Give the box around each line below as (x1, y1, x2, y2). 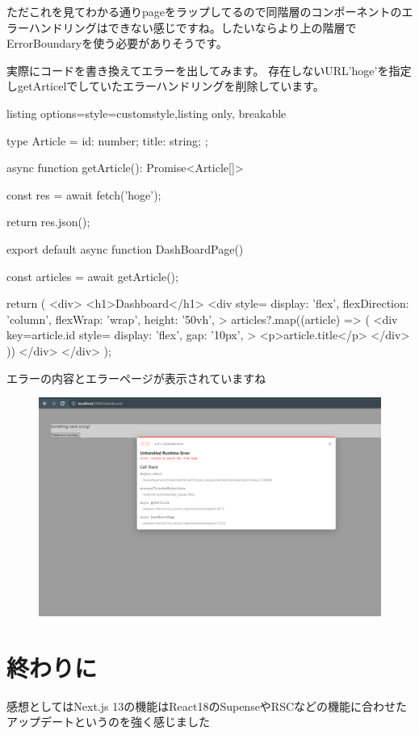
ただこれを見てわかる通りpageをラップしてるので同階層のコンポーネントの (6, 3, 402, 19)
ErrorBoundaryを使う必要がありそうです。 (6, 35, 228, 52)
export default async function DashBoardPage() (6, 240, 244, 257)
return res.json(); (6, 213, 90, 230)
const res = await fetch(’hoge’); (6, 186, 161, 203)
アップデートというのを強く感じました (6, 713, 210, 730)
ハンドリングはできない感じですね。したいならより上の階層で (28, 19, 357, 36)
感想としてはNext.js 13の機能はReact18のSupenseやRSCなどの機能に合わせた (6, 697, 408, 714)
